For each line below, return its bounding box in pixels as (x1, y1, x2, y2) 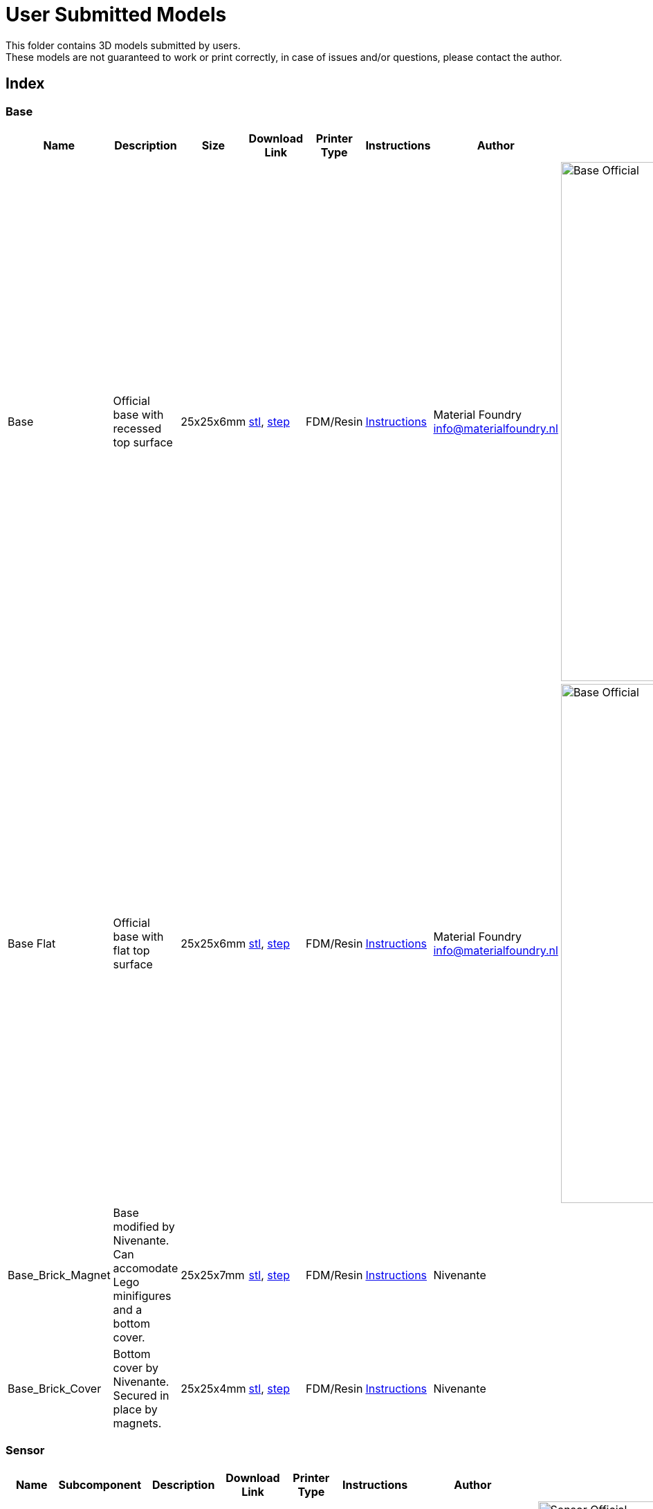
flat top (113, 943, 150, 957)
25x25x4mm (181, 1381, 246, 1395)
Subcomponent (58, 1477, 142, 1492)
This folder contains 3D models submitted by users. (6, 39, 241, 51)
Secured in (113, 1388, 169, 1402)
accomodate (113, 1260, 178, 1275)
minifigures (113, 1288, 172, 1303)
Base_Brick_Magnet (8, 1267, 111, 1282)
